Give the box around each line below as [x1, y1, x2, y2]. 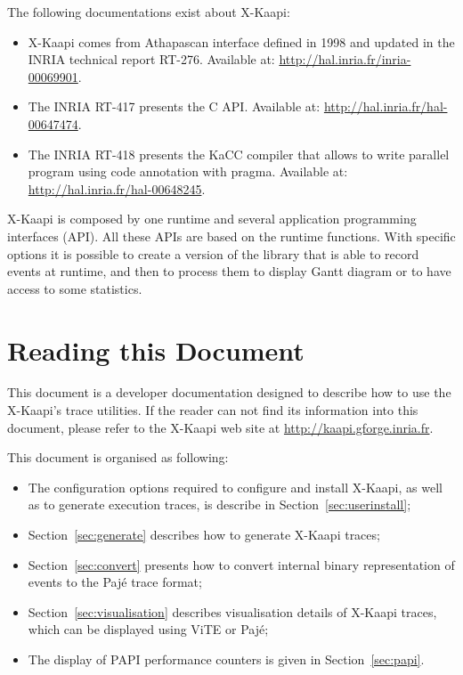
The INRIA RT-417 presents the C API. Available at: [28, 97, 321, 116]
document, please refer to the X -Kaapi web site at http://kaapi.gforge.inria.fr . [7, 418, 434, 436]
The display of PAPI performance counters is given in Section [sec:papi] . [28, 649, 425, 668]
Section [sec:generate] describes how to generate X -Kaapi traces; [28, 525, 380, 543]
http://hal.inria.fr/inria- [279, 50, 411, 69]
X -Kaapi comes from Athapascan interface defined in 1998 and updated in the [28, 32, 455, 51]
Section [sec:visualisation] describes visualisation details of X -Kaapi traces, [28, 602, 437, 621]
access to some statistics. [7, 279, 142, 297]
